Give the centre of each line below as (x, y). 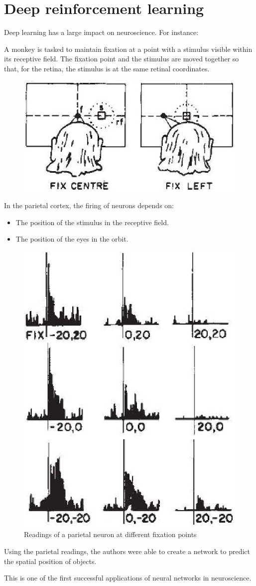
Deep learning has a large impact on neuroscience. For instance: (101, 32)
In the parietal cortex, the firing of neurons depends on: (89, 205)
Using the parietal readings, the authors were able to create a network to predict (127, 551)
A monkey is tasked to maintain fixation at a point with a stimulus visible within (128, 49)
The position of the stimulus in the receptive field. (92, 222)
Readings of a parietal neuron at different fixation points (110, 534)
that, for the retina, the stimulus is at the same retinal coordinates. (107, 68)
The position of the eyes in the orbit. (72, 239)
